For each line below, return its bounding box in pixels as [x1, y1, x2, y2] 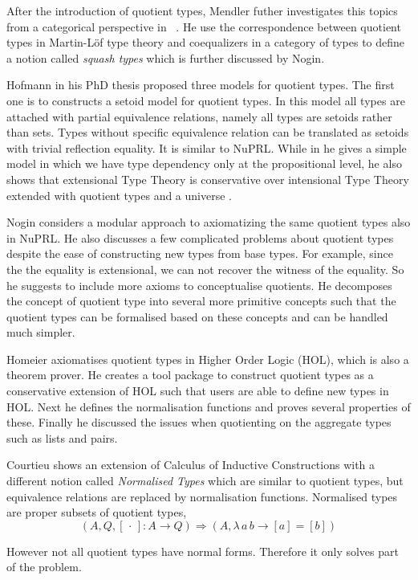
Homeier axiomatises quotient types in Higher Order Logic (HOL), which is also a [6, 350, 409, 367]
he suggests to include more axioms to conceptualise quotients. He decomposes [6, 276, 392, 293]
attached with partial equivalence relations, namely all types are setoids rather [6, 108, 392, 125]
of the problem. [6, 558, 82, 575]
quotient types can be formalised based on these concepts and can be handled [6, 308, 388, 325]
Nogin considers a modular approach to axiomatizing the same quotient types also [6, 214, 411, 231]
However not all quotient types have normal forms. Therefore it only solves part [6, 542, 399, 559]
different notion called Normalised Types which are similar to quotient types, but [6, 472, 404, 489]
